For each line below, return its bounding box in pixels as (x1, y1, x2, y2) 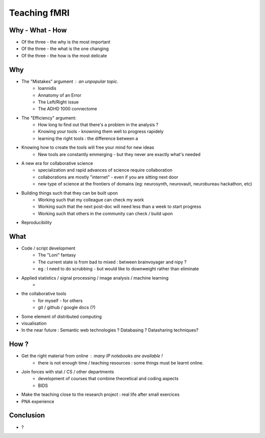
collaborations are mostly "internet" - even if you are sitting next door (38, 174, 179, 180)
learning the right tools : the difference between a (38, 135, 138, 141)
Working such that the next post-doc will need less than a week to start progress (38, 204, 201, 209)
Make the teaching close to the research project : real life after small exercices (21, 391, 180, 397)
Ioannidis (38, 85, 56, 91)
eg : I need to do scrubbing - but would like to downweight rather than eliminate (38, 266, 199, 272)
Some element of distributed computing (21, 313, 102, 319)
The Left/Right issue (38, 99, 79, 105)
